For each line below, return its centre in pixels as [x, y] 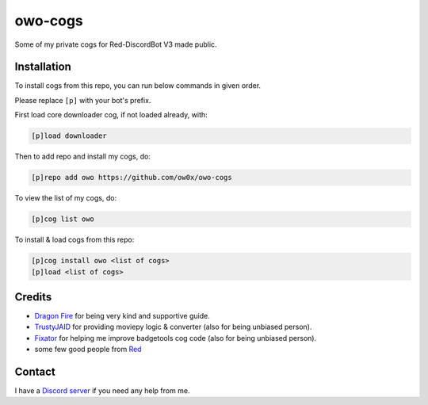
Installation [43, 67]
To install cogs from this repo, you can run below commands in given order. [138, 86]
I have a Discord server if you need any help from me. [102, 391]
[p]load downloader [69, 136]
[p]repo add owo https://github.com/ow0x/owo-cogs [132, 178]
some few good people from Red [88, 350]
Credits [33, 297]
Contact [35, 372]
